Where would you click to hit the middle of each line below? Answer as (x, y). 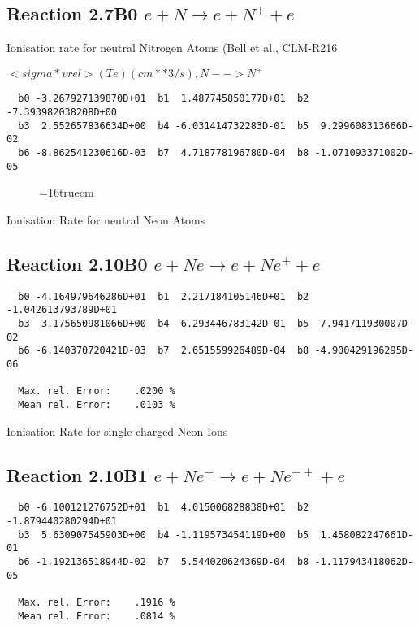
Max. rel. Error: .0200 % (97, 391)
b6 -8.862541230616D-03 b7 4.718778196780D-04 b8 (164, 152)
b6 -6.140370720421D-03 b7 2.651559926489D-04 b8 (164, 351)
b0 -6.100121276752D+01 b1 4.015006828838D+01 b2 (164, 508)
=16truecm (67, 192)
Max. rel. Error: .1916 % (97, 602)
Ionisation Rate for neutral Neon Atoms (106, 219)
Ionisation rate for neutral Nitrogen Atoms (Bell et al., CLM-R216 (172, 48)
